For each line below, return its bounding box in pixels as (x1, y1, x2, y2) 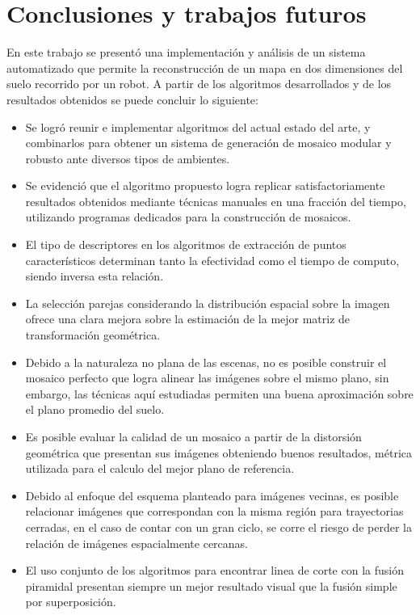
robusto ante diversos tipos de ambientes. (25, 150, 230, 166)
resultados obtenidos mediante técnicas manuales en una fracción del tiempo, (25, 192, 406, 209)
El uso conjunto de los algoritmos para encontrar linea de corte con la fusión (25, 562, 404, 579)
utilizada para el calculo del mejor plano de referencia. (25, 460, 295, 477)
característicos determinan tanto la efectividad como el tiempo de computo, (25, 251, 400, 268)
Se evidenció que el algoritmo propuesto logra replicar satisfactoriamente (25, 177, 385, 194)
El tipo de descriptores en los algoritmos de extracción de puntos (25, 236, 346, 253)
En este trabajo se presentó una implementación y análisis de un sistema (6, 44, 366, 61)
